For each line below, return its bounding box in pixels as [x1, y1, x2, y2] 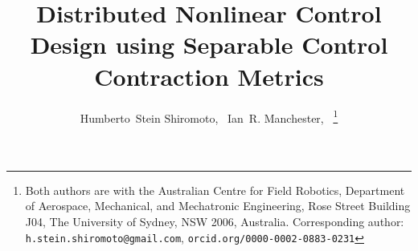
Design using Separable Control [30, 28, 388, 61]
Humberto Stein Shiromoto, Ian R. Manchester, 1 [80, 107, 338, 126]
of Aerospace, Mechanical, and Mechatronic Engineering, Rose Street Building [25, 197, 411, 214]
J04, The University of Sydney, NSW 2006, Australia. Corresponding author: [25, 213, 404, 229]
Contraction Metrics [94, 59, 324, 92]
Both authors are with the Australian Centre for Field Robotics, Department [25, 181, 405, 198]
